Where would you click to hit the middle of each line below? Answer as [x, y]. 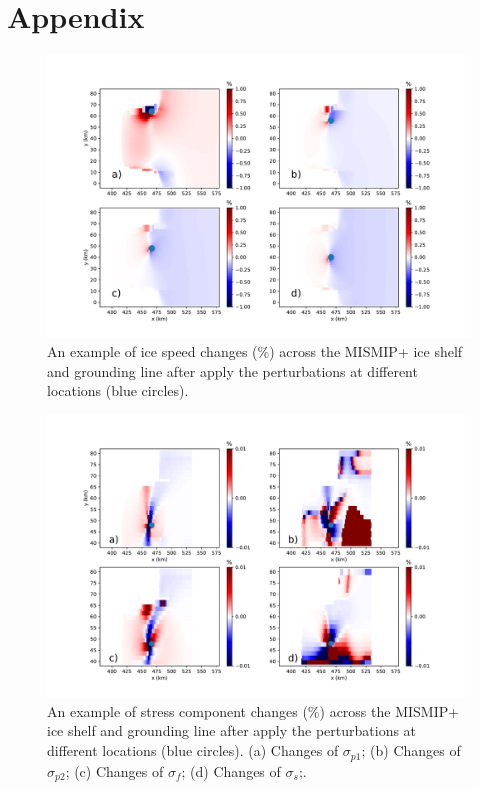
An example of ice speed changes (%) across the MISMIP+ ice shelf [255, 351]
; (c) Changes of [114, 770]
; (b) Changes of [411, 750]
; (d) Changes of [231, 770]
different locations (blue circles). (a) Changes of [193, 750]
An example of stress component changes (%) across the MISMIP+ [253, 710]
